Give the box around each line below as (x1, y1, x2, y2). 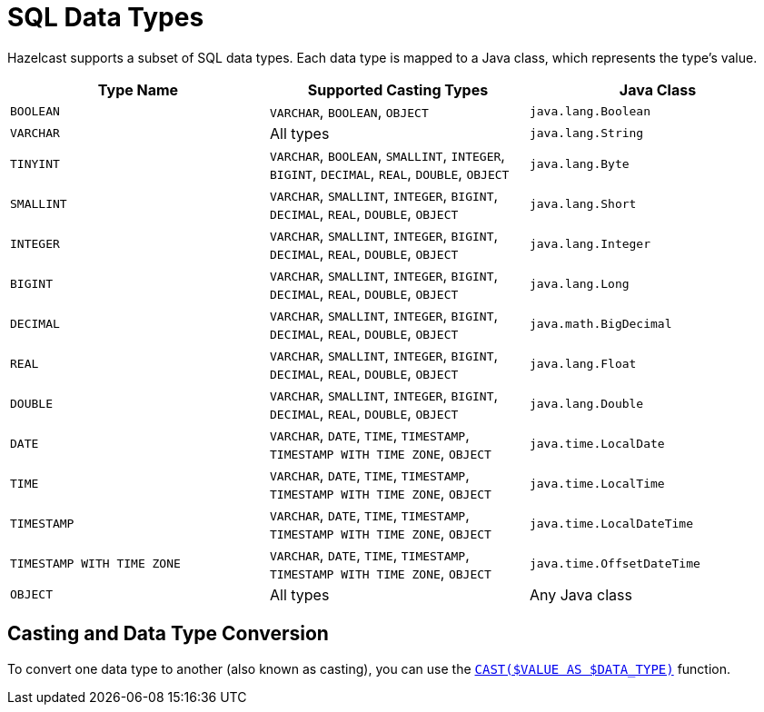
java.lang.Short (529, 197, 637, 212)
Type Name (97, 80, 179, 99)
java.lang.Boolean (529, 104, 651, 119)
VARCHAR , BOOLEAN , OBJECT (269, 102, 429, 121)
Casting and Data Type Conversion (7, 622, 329, 646)
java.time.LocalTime (529, 477, 665, 491)
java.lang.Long (529, 277, 630, 292)
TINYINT (10, 157, 60, 172)
